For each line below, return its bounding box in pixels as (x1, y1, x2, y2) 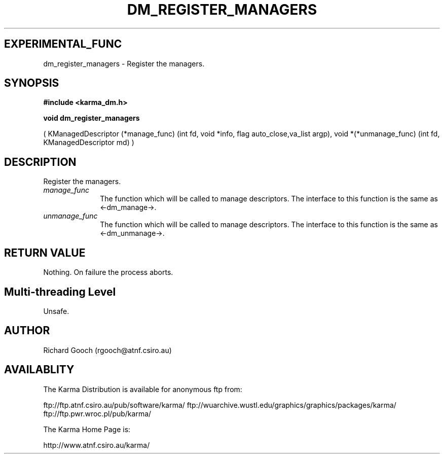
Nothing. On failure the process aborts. (43, 268, 173, 277)
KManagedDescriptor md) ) (43, 138, 134, 147)
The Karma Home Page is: (43, 425, 131, 434)
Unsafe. (43, 306, 69, 315)
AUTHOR (4, 324, 50, 337)
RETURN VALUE (4, 246, 86, 259)
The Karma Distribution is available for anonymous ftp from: (43, 384, 242, 394)
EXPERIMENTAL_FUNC (4, 38, 122, 51)
